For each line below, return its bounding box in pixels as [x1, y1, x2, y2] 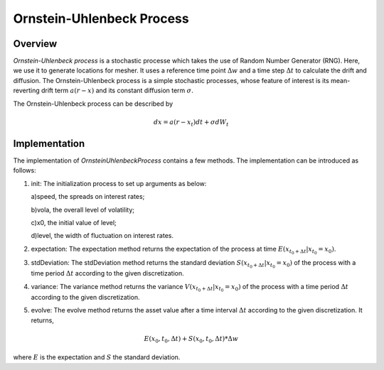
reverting [13, 86, 41, 95]
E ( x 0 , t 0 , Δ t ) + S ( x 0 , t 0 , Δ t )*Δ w [144, 334, 238, 344]
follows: [13, 166, 36, 175]
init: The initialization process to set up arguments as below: [31, 179, 207, 187]
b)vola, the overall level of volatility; [31, 205, 135, 214]
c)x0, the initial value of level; [31, 219, 117, 227]
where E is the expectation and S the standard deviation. [13, 353, 181, 361]
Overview [13, 38, 58, 50]
